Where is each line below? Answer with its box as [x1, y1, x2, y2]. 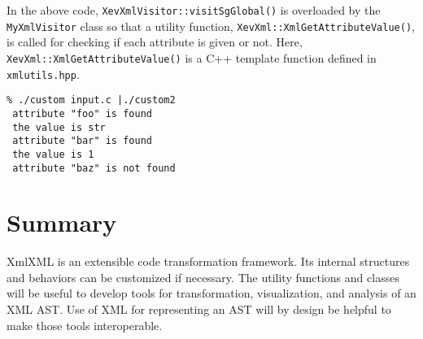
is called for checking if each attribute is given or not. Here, [7, 33, 303, 50]
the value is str [12, 121, 106, 133]
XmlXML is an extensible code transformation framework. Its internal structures [7, 253, 410, 270]
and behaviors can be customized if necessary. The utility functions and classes [7, 268, 399, 285]
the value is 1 [12, 148, 94, 160]
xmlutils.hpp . [7, 65, 80, 82]
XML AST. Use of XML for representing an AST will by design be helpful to [7, 301, 391, 318]
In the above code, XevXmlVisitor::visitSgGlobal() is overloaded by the [7, 2, 381, 18]
